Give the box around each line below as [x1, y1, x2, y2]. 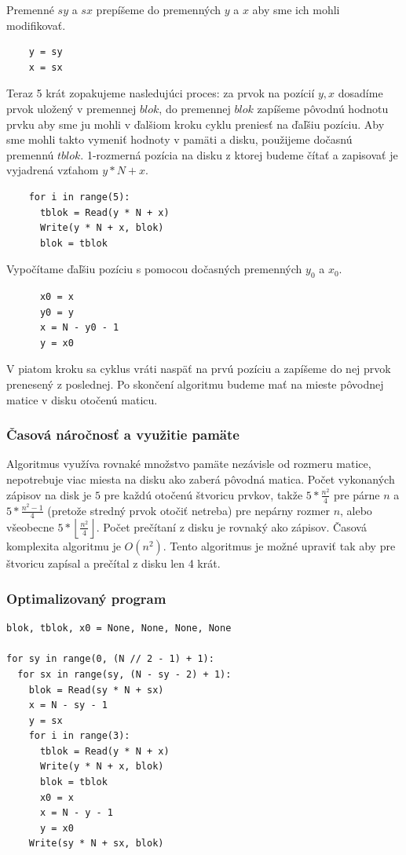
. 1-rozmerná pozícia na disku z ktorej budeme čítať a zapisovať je [80, 146, 398, 163]
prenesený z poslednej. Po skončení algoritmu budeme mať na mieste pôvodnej [6, 376, 384, 393]
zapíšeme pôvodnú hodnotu [257, 100, 389, 116]
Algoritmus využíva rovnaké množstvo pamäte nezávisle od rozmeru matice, [6, 455, 371, 472]
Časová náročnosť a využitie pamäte [6, 425, 240, 444]
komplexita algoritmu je [6, 538, 121, 554]
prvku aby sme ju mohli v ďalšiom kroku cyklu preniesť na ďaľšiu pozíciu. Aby [6, 115, 385, 132]
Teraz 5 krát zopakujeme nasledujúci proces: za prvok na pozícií [6, 85, 315, 101]
